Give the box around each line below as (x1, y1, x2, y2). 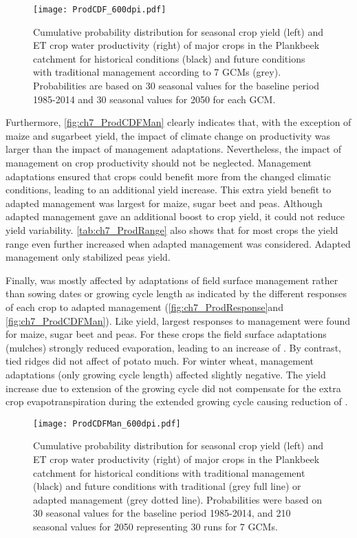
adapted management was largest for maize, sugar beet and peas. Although (6, 195, 323, 210)
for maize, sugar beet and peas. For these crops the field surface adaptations (6, 327, 327, 341)
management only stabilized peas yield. (6, 250, 171, 264)
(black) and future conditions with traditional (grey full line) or (33, 479, 301, 493)
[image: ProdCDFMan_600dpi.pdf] (33, 418, 181, 429)
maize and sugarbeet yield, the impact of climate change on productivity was (6, 128, 330, 142)
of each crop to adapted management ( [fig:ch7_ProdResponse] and (6, 299, 283, 314)
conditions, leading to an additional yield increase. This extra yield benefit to (6, 182, 332, 197)
